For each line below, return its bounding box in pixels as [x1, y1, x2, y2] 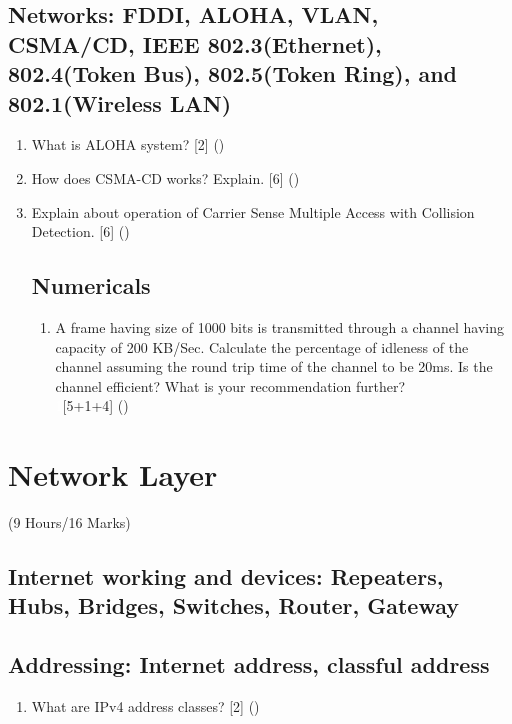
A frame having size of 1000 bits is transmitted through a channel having [55, 316, 505, 337]
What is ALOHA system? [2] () [31, 134, 225, 155]
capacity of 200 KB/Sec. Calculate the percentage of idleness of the [55, 336, 469, 357]
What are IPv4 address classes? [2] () [31, 696, 260, 717]
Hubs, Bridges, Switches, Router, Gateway [8, 590, 459, 621]
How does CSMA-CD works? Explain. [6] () [31, 167, 300, 188]
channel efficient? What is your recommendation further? [55, 375, 406, 396]
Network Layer [8, 454, 218, 495]
